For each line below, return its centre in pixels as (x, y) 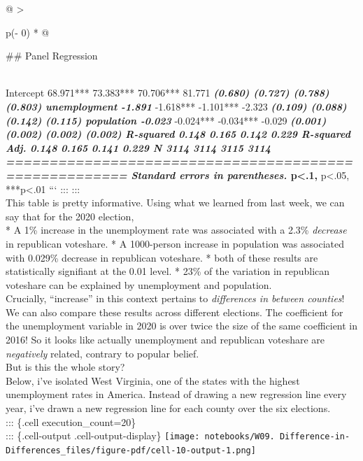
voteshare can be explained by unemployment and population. (139, 284)
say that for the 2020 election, (70, 216)
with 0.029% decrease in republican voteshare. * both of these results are (162, 257)
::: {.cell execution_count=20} (71, 421)
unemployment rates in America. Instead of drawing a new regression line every (176, 394)
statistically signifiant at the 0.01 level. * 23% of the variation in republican (168, 271)
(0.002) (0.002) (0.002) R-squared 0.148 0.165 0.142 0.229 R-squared (178, 134)
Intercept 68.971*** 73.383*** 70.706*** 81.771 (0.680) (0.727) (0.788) (168, 93)
